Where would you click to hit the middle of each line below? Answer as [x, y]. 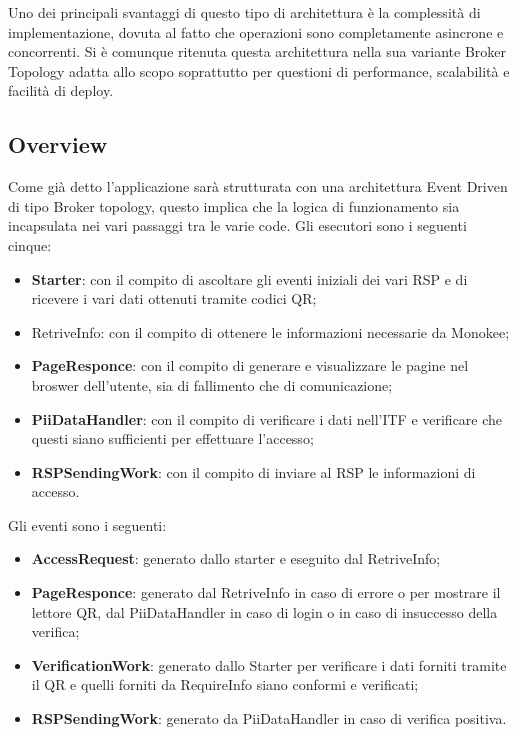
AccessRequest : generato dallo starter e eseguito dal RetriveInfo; [236, 558]
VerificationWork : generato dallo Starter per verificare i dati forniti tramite [269, 664]
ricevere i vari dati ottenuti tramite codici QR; [174, 298]
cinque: [30, 244]
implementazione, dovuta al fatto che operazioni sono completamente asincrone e [256, 31]
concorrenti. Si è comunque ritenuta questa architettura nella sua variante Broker [257, 51]
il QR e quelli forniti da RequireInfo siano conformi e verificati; [225, 684]
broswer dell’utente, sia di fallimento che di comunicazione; [212, 384]
